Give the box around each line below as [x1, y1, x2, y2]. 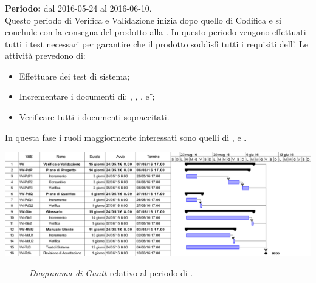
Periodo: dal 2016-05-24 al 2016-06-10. [5, 1, 152, 14]
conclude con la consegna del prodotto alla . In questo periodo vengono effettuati [5, 26, 306, 38]
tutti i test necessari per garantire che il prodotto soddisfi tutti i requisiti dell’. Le [5, 37, 309, 50]
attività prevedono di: [5, 49, 86, 62]
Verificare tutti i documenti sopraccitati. [19, 111, 170, 123]
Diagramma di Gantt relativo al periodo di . [29, 267, 193, 279]
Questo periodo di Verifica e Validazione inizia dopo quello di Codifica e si [5, 13, 281, 26]
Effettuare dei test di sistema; [19, 69, 130, 82]
